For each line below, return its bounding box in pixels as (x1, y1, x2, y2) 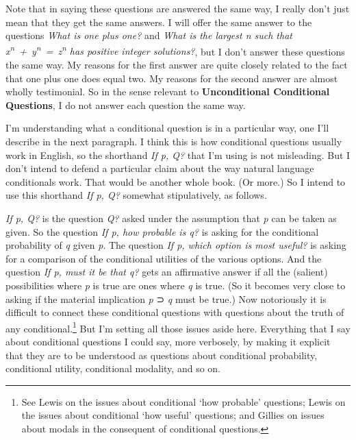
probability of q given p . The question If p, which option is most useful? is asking (5, 238, 346, 252)
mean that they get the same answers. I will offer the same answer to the (5, 14, 312, 29)
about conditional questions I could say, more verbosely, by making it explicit (5, 334, 331, 348)
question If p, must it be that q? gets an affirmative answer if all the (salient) (5, 265, 328, 279)
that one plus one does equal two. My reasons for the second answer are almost (5, 71, 338, 85)
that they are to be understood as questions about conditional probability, (5, 347, 318, 362)
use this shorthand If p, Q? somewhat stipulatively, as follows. (5, 188, 267, 202)
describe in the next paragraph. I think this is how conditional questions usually (5, 134, 342, 148)
